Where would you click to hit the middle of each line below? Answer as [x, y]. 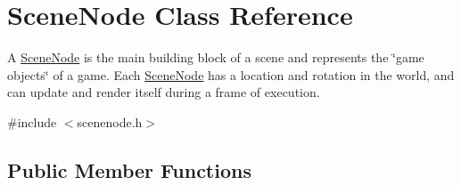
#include [32, 121]
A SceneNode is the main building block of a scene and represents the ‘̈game [216, 57]
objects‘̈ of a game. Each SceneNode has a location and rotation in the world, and [231, 74]
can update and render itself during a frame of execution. [164, 92]
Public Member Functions [129, 169]
